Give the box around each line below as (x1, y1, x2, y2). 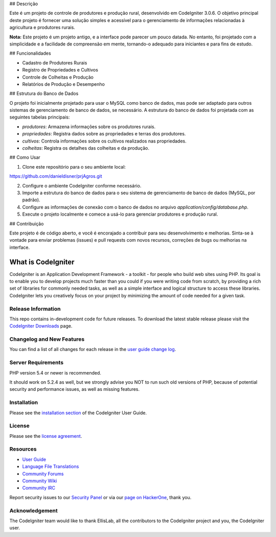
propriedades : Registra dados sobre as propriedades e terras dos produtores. (22, 131, 186, 137)
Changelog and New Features (9, 336, 85, 343)
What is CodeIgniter (9, 258, 75, 266)
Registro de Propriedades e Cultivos (22, 67, 98, 73)
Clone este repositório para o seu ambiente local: (22, 164, 126, 170)
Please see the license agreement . (9, 433, 82, 439)
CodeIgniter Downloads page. (9, 323, 73, 329)
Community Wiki (22, 478, 57, 484)
